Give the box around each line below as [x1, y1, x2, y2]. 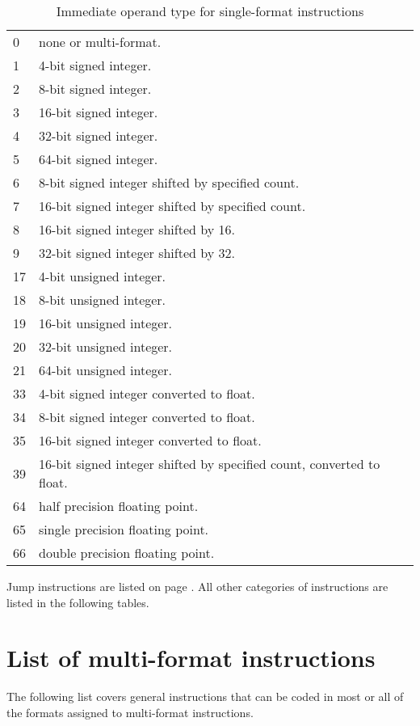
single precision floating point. [39, 520, 209, 538]
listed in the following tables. [6, 593, 149, 610]
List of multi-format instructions [6, 641, 376, 674]
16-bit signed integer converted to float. [39, 431, 262, 450]
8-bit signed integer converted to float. [39, 407, 255, 426]
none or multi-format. [39, 32, 162, 51]
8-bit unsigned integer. [39, 290, 166, 309]
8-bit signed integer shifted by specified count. [39, 173, 300, 192]
